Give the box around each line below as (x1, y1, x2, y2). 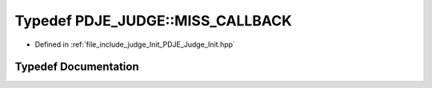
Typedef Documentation (14, 60, 139, 74)
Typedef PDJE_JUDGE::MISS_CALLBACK (14, 12, 292, 29)
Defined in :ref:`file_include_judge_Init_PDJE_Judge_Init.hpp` (34, 40, 236, 49)
